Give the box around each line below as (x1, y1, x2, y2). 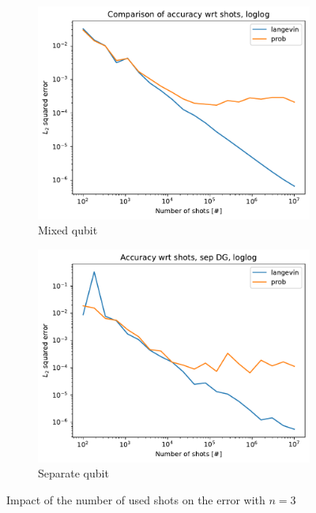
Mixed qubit (38, 222, 98, 238)
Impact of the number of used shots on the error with (6, 491, 265, 507)
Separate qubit (38, 465, 109, 481)
